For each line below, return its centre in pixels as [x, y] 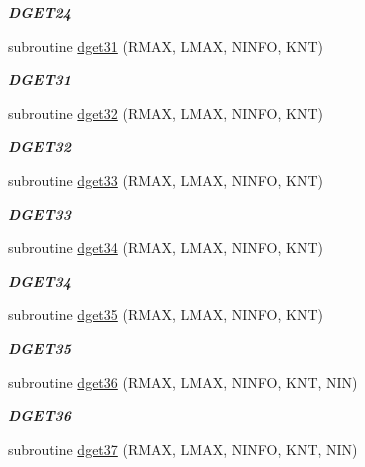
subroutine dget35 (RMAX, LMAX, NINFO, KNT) [165, 314]
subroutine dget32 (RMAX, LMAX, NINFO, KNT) [165, 112]
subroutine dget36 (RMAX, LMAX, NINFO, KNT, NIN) [183, 381]
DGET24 [40, 12]
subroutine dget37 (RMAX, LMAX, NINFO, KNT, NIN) [183, 448]
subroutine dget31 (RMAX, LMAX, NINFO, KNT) [165, 45]
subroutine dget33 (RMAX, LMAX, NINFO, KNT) [165, 179]
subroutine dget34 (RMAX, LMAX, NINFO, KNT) [165, 247]
